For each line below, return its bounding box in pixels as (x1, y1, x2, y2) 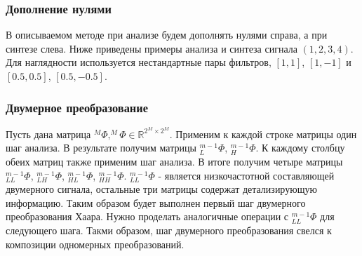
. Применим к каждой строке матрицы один (169, 126, 357, 141)
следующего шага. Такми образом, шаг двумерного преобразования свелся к (6, 223, 332, 238)
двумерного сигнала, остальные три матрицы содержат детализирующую (6, 182, 317, 196)
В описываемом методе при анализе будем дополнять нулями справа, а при (6, 27, 328, 42)
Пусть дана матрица (6, 126, 91, 141)
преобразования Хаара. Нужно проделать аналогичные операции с (6, 209, 289, 224)
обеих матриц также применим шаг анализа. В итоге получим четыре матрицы (6, 154, 343, 169)
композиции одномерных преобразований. (6, 236, 185, 251)
